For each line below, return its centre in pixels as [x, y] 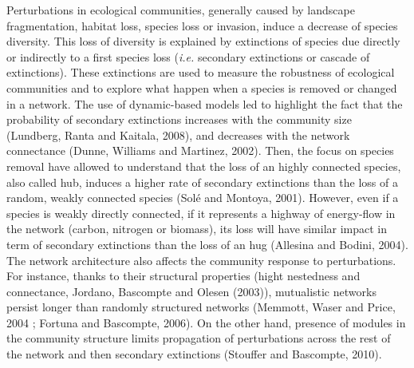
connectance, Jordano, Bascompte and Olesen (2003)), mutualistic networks [191, 291]
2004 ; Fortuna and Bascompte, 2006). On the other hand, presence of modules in [206, 322]
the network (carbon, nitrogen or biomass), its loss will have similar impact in [197, 229]
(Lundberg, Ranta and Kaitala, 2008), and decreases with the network [178, 135]
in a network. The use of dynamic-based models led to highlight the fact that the [205, 103]
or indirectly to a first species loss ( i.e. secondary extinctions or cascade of [188, 56]
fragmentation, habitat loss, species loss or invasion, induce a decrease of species [202, 25]
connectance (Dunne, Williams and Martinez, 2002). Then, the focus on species [200, 150]
